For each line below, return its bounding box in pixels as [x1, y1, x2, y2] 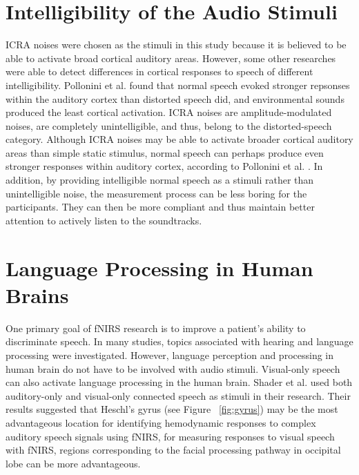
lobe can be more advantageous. [6, 456, 141, 470]
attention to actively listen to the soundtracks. [6, 213, 202, 227]
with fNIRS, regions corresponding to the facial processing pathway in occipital [6, 443, 341, 457]
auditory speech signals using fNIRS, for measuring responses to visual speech [6, 429, 335, 443]
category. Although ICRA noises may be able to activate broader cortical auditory [6, 132, 353, 146]
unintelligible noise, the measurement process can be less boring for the [6, 186, 307, 200]
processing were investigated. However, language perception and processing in [6, 347, 334, 362]
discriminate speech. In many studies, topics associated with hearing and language [6, 334, 353, 349]
